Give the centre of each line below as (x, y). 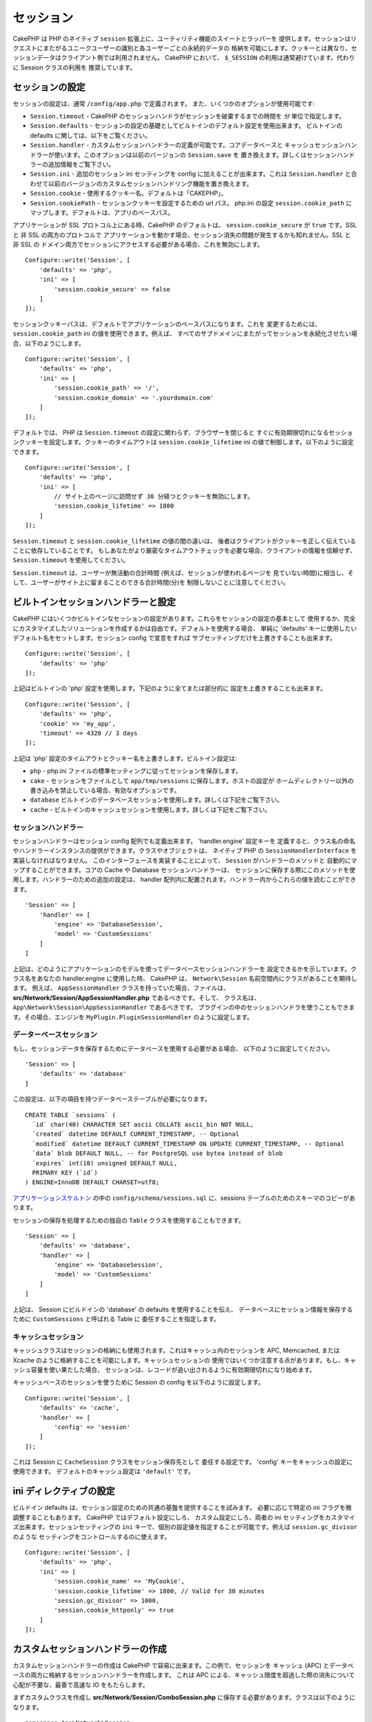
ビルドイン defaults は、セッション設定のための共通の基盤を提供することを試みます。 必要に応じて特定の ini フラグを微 (182, 1508)
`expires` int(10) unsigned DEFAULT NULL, (105, 1163)
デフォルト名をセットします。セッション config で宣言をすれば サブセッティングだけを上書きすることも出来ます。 (174, 638)
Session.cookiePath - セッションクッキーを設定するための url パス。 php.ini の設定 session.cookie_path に (191, 203)
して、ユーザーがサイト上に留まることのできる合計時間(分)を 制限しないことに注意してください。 (151, 583)
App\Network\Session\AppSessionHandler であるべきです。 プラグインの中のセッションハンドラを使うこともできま (184, 1007)
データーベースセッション (55, 1035)
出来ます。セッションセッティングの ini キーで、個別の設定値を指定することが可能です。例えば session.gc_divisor (188, 1527)
